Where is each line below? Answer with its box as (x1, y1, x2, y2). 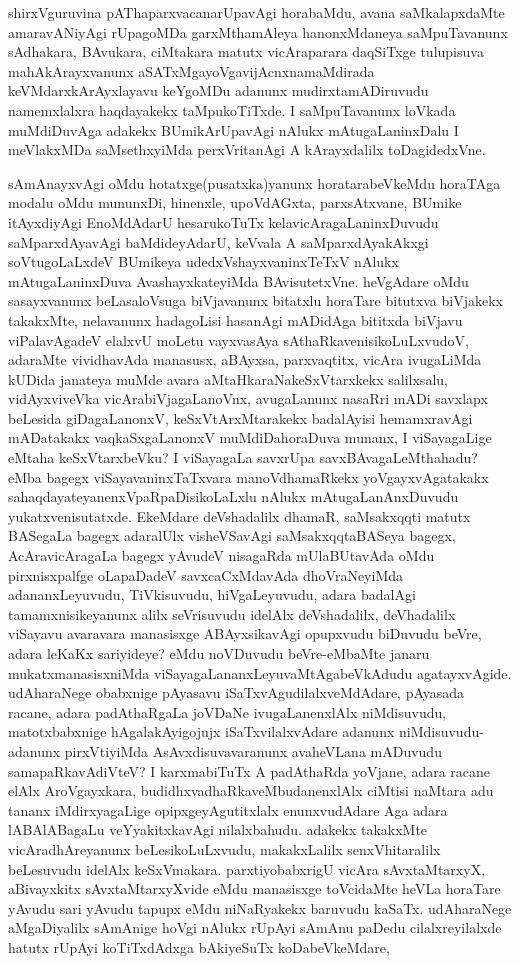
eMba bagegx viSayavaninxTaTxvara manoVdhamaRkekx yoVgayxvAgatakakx (8, 466, 489, 487)
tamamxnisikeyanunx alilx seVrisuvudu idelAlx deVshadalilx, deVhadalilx (8, 603, 456, 624)
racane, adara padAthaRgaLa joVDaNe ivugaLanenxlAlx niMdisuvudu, (8, 701, 447, 722)
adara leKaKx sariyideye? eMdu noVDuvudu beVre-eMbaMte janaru (8, 643, 430, 663)
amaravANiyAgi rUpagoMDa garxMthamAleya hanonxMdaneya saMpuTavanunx (8, 21, 508, 42)
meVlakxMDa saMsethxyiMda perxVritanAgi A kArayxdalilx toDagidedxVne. (8, 139, 486, 160)
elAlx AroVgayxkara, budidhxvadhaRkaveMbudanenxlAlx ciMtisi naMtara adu (8, 780, 494, 801)
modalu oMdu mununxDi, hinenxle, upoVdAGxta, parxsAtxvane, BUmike (8, 192, 462, 213)
